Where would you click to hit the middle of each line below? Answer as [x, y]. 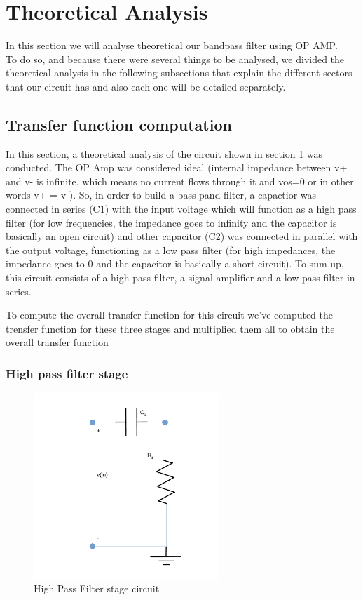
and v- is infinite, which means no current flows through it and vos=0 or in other [180, 181]
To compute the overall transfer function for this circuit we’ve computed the [170, 315]
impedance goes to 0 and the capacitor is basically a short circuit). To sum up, [175, 264]
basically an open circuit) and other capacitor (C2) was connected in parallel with [182, 236]
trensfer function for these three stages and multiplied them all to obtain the [170, 328]
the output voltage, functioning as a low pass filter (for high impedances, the [171, 249]
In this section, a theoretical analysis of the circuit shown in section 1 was [164, 153]
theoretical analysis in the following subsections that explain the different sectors [179, 73]
